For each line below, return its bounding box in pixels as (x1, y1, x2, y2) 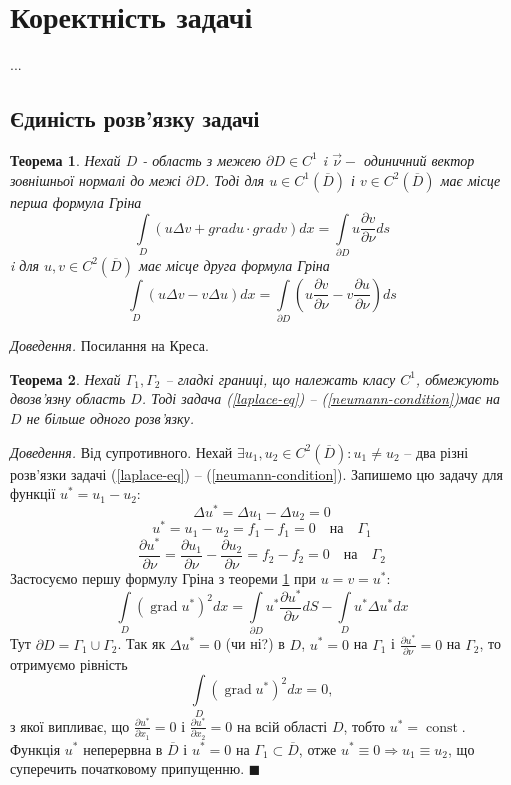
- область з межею (142, 149, 261, 170)
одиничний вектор (364, 149, 475, 170)
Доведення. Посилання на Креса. (10, 335, 209, 356)
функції (10, 483, 56, 504)
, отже (298, 738, 337, 759)
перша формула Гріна (10, 191, 142, 212)
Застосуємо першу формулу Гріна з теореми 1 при (10, 568, 317, 588)
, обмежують (415, 368, 499, 389)
